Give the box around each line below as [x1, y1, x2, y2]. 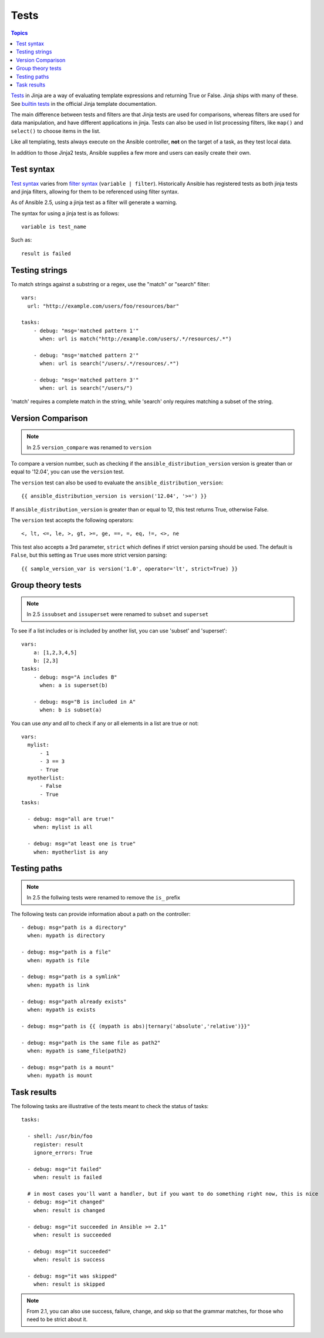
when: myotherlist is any [33, 848, 109, 855]
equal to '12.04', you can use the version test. [11, 468, 124, 476]
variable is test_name [21, 223, 87, 230]
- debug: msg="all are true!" [27, 815, 114, 822]
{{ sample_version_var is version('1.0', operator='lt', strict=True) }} [21, 565, 238, 572]
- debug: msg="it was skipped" [27, 1273, 117, 1279]
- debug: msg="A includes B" [33, 674, 117, 680]
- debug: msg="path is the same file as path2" [21, 1039, 161, 1046]
